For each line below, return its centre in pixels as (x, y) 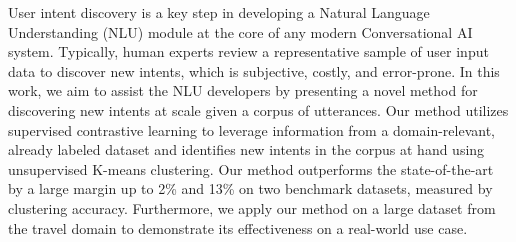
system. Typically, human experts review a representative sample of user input (248, 51)
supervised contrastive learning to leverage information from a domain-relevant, (252, 129)
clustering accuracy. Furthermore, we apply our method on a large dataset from (252, 207)
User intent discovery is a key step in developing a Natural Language (219, 12)
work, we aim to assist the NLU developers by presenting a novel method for (243, 90)
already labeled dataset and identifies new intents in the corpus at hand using (246, 149)
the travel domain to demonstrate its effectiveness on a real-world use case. (238, 227)
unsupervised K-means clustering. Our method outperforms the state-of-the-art (251, 168)
